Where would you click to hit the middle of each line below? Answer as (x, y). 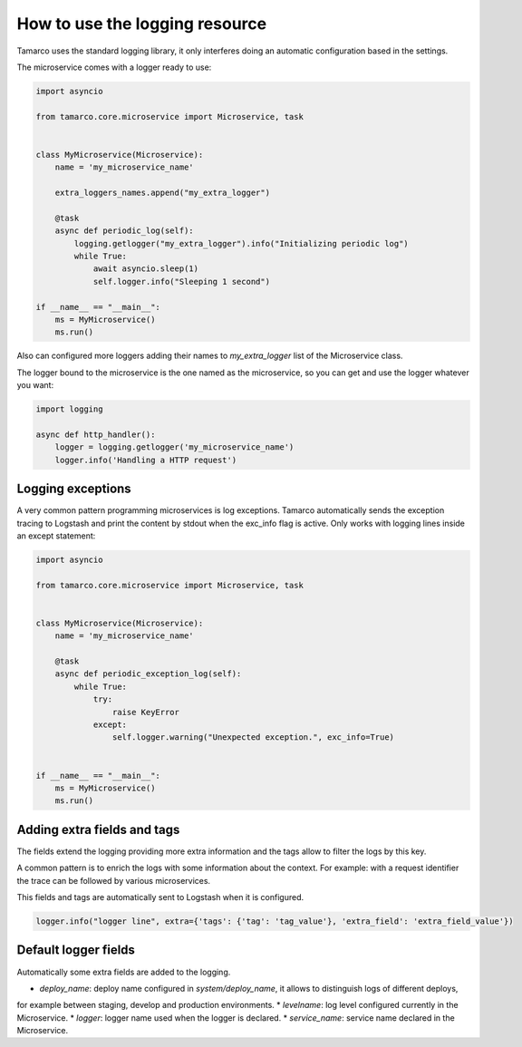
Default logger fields (76, 950)
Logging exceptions (74, 489)
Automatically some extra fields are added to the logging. (124, 972)
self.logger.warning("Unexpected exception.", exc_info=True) (253, 737)
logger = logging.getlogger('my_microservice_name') (174, 447)
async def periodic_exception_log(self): (148, 674)
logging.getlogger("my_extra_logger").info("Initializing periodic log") (242, 243)
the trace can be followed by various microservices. (114, 880)
